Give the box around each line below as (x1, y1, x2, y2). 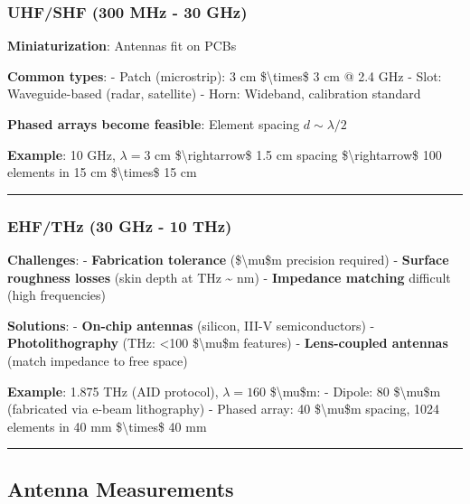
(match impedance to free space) (7, 350, 188, 369)
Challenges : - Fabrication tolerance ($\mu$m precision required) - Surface (7, 250, 449, 268)
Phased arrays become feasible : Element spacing (7, 115, 300, 133)
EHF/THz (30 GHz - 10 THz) (7, 214, 232, 237)
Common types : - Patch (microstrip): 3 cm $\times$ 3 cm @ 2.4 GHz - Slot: (7, 66, 442, 85)
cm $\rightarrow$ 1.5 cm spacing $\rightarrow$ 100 (155, 145, 442, 163)
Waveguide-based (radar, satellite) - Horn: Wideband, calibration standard (7, 84, 421, 103)
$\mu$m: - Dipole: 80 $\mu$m (269, 381, 441, 400)
